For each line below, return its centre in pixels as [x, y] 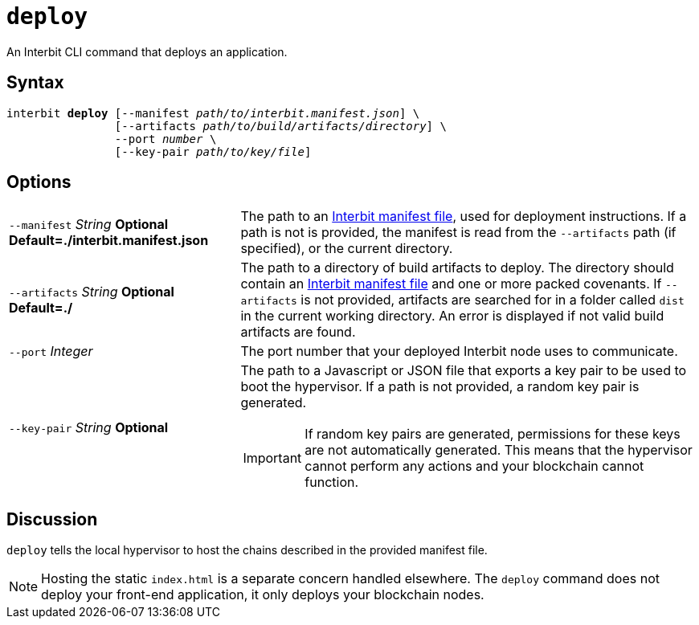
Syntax [35, 83]
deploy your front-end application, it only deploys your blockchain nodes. [263, 595]
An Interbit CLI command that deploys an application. [147, 51]
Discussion [52, 519]
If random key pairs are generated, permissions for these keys [493, 434]
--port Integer [51, 351]
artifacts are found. [298, 332]
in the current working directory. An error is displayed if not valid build [452, 316]
